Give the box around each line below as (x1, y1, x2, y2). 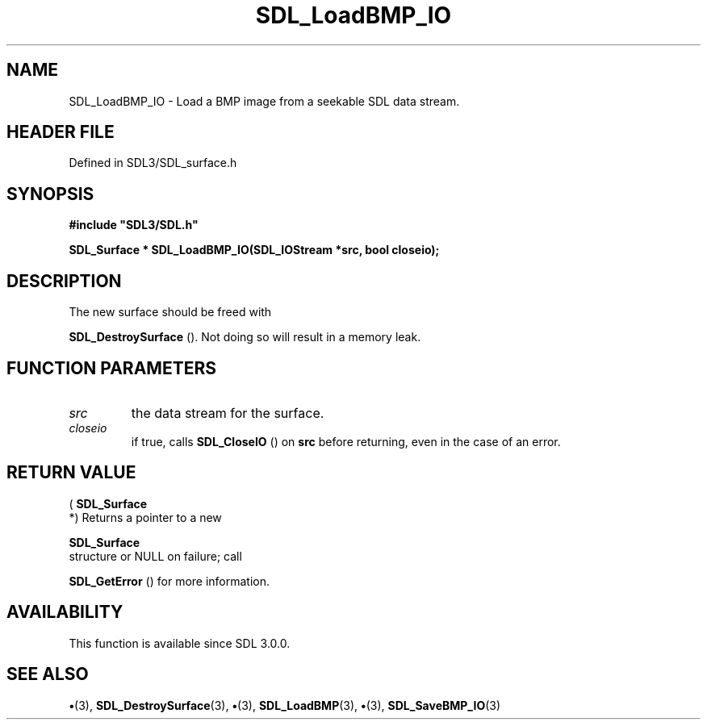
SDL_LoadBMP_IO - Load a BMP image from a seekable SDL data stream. (69, 94, 460, 108)
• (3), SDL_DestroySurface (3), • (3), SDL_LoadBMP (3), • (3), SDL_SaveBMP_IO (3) (69, 698, 501, 712)
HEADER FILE (6, 122, 115, 143)
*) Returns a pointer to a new (69, 510, 222, 524)
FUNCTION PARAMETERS (6, 357, 216, 378)
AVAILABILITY (6, 602, 123, 623)
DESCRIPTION (6, 270, 122, 291)
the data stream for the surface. (131, 404, 324, 421)
